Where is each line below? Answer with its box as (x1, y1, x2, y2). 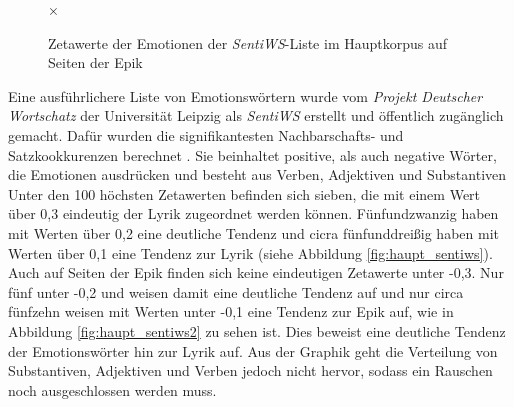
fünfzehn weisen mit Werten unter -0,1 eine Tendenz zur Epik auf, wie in (8, 301, 454, 322)
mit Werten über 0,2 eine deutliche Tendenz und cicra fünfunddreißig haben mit (8, 222, 499, 243)
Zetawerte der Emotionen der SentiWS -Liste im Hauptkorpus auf (48, 32, 448, 53)
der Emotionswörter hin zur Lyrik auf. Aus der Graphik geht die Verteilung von (8, 340, 498, 361)
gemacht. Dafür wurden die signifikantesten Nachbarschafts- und (8, 124, 404, 145)
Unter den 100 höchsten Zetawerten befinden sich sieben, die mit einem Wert (8, 183, 481, 204)
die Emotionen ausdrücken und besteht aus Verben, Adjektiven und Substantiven (8, 164, 507, 185)
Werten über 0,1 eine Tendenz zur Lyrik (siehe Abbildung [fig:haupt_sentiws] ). (8, 242, 493, 263)
